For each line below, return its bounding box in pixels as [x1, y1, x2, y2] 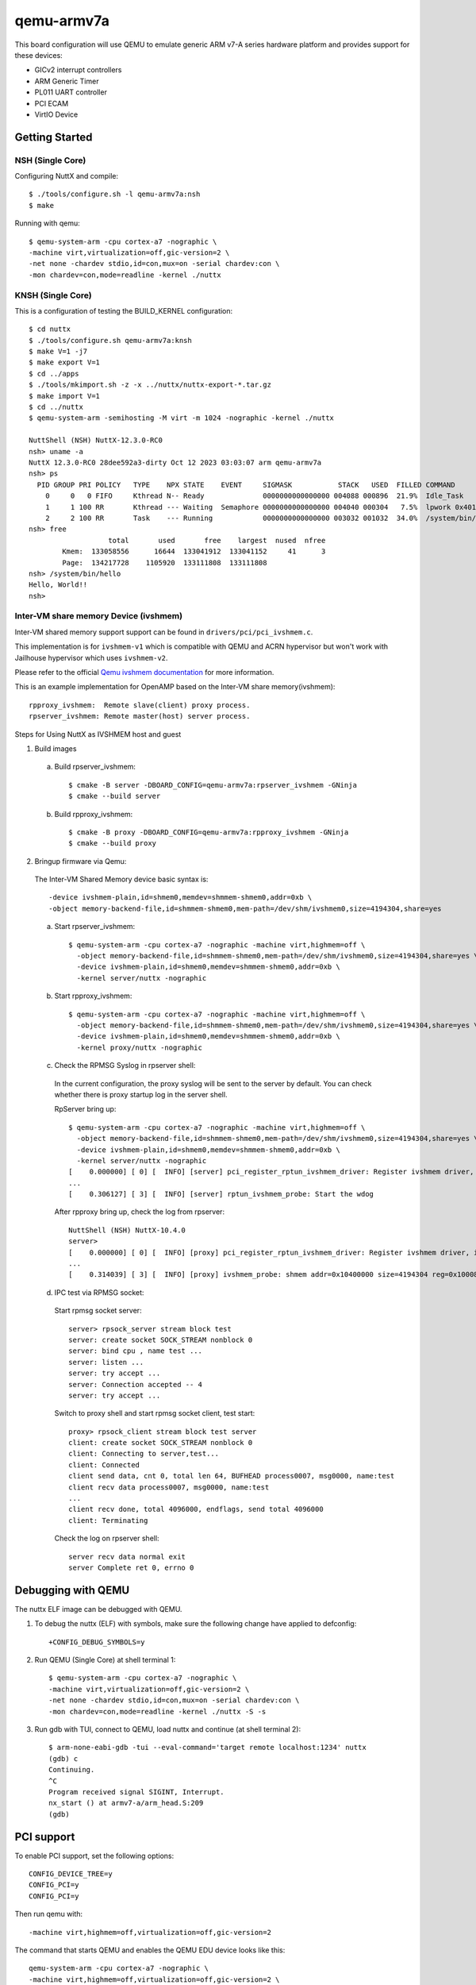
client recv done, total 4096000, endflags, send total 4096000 [68, 1505, 324, 1514]
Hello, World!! [29, 580, 88, 589]
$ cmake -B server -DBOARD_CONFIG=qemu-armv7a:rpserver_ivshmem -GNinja [68, 781, 357, 789]
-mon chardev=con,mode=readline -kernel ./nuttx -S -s [48, 1707, 267, 1716]
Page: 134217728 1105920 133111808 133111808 [62, 558, 267, 567]
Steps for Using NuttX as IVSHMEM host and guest [14, 729, 182, 738]
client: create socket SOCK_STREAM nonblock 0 [68, 1438, 253, 1447]
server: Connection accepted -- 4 [68, 1380, 202, 1389]
